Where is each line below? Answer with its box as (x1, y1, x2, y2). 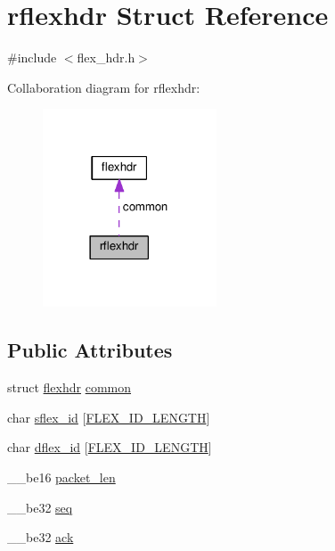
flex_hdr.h (77, 48, 135, 67)
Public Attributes (7, 336, 173, 364)
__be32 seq (7, 498, 73, 516)
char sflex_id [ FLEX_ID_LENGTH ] (7, 407, 210, 426)
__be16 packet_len (7, 467, 116, 486)
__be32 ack (7, 528, 74, 547)
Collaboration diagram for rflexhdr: (7, 78, 200, 96)
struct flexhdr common (7, 378, 132, 397)
